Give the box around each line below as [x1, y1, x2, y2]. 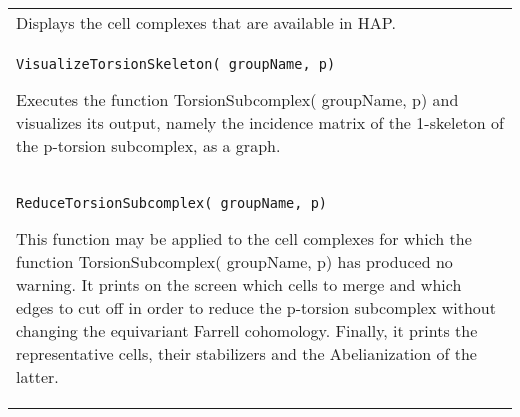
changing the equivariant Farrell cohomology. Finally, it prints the [16, 319, 478, 342]
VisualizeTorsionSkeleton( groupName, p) [16, 56, 336, 72]
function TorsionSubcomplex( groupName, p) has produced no [16, 250, 453, 273]
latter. [16, 365, 59, 388]
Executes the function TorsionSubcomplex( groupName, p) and [16, 88, 459, 111]
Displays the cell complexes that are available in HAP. [16, 11, 396, 34]
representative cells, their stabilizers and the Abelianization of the [16, 342, 477, 365]
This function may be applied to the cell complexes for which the [16, 227, 472, 250]
